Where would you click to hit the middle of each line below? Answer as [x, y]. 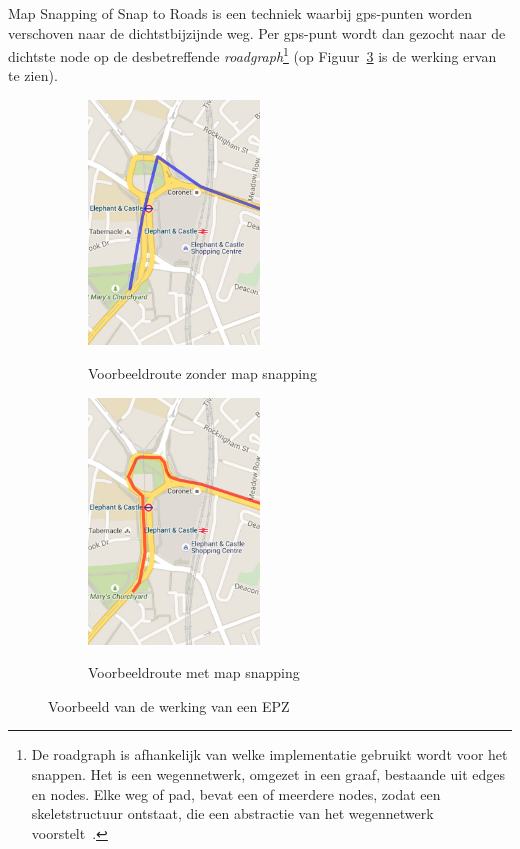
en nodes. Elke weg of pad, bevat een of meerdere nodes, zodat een [236, 793]
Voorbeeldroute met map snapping [194, 672]
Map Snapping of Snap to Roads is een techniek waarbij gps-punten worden [240, 13]
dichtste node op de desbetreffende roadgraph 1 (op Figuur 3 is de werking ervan [252, 54]
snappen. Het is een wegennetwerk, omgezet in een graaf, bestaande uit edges [268, 774]
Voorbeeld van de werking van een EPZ [169, 705]
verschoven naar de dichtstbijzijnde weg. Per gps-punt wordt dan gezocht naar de [257, 32]
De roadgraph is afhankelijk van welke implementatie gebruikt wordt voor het [269, 754]
